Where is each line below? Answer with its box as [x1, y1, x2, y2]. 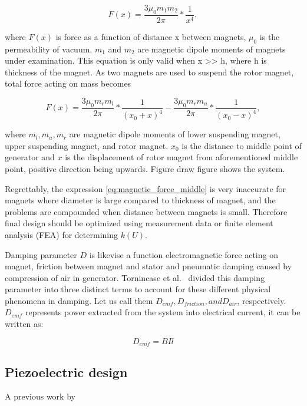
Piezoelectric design [5, 362, 128, 381]
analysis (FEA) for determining [5, 228, 118, 240]
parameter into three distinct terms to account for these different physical [5, 283, 271, 295]
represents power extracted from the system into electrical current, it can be [25, 306, 301, 318]
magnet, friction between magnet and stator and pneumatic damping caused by [5, 260, 292, 272]
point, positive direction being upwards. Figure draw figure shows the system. [5, 162, 285, 174]
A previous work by [5, 390, 75, 402]
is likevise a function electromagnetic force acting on [89, 248, 278, 260]
